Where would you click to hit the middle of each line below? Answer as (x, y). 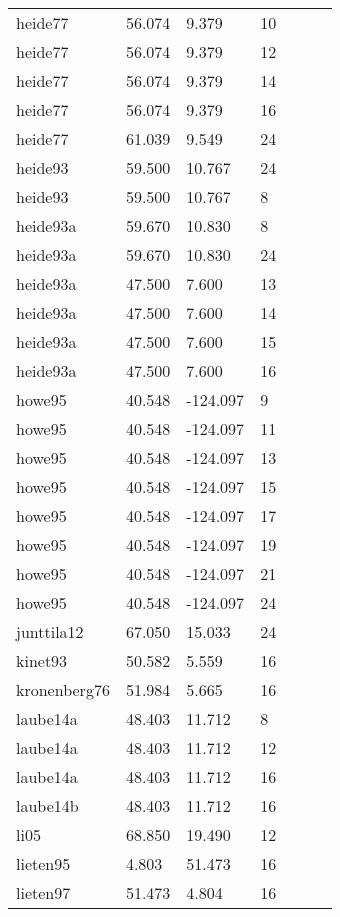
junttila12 (50, 631)
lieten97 (43, 892)
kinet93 (42, 660)
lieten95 (43, 863)
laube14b (47, 805)
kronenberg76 (63, 689)
